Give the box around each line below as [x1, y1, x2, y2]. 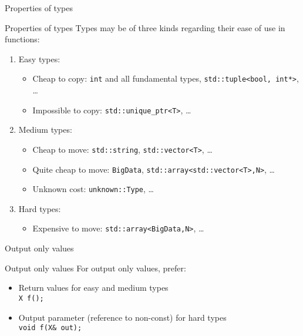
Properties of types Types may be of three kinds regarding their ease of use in [5, 21, 285, 33]
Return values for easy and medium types [18, 281, 169, 294]
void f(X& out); [18, 324, 82, 332]
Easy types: [18, 52, 60, 65]
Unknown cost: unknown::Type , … [32, 183, 154, 195]
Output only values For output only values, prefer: [5, 261, 186, 274]
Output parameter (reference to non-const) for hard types [18, 311, 227, 323]
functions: [5, 33, 40, 45]
